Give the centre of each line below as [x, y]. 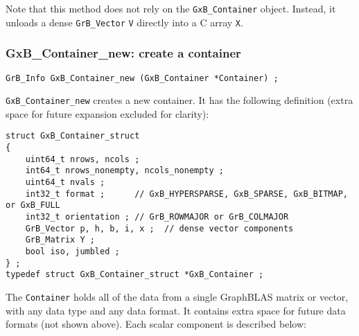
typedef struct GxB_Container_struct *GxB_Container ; [135, 275]
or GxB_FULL [33, 205]
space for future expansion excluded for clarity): [107, 113]
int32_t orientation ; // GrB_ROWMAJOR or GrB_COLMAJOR [157, 217]
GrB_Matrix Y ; [60, 240]
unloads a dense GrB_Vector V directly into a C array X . [124, 22]
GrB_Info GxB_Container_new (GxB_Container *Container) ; [142, 78]
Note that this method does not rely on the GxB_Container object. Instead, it [171, 8]
